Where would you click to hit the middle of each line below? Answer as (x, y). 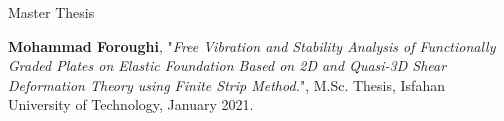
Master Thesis (51, 12)
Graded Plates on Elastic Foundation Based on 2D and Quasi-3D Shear (227, 65)
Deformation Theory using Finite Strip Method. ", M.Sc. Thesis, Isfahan (226, 84)
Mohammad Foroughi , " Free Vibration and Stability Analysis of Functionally (252, 45)
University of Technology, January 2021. (131, 104)
